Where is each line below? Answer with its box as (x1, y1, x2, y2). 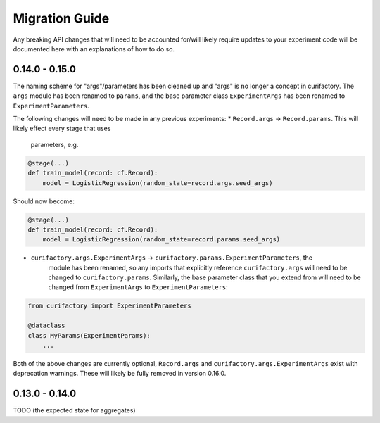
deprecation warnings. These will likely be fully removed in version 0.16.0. (13, 370, 227, 378)
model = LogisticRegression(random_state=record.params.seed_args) (42, 236, 281, 244)
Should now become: (13, 197, 75, 206)
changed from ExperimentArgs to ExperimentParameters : (48, 283, 228, 291)
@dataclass (27, 322, 65, 330)
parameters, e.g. (30, 140, 79, 149)
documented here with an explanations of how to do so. (13, 44, 175, 53)
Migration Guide (13, 11, 110, 26)
